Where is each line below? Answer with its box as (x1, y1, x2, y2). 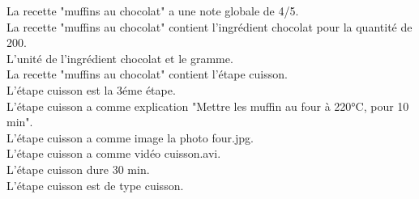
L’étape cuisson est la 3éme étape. (6, 81, 176, 98)
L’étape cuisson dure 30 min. (6, 160, 150, 177)
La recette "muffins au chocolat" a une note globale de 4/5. (6, 2, 299, 19)
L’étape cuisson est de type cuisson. (6, 176, 184, 193)
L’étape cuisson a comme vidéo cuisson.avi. (6, 145, 221, 162)
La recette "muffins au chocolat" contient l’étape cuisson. (6, 66, 288, 83)
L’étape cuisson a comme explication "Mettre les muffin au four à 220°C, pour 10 (6, 97, 409, 114)
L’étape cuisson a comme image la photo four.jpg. (6, 129, 254, 146)
